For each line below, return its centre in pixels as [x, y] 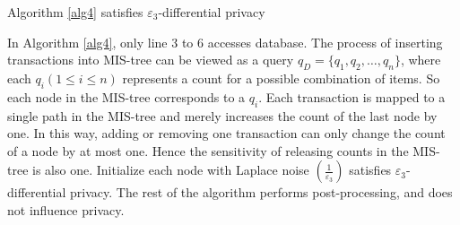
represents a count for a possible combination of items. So [281, 78]
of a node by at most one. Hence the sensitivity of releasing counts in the [208, 150]
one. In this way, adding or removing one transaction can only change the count [226, 133]
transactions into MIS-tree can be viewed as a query [151, 60]
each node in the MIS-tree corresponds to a [126, 96]
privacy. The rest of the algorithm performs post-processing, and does [261, 192]
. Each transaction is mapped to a [352, 96]
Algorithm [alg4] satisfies [75, 12]
